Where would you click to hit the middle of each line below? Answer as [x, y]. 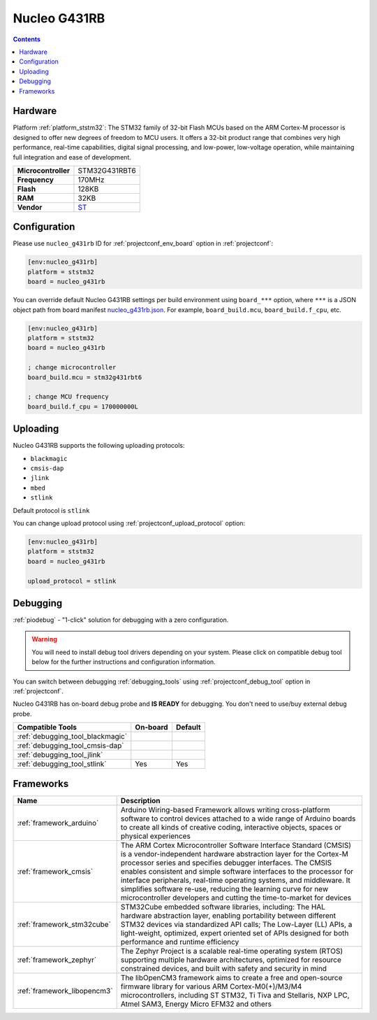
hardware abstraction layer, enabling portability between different [228, 915]
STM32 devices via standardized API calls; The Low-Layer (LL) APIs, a [236, 924]
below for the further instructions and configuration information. [124, 662]
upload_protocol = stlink [72, 581]
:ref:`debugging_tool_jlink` [60, 755]
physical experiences [156, 836]
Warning [44, 639]
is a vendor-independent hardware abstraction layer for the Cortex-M [235, 853]
